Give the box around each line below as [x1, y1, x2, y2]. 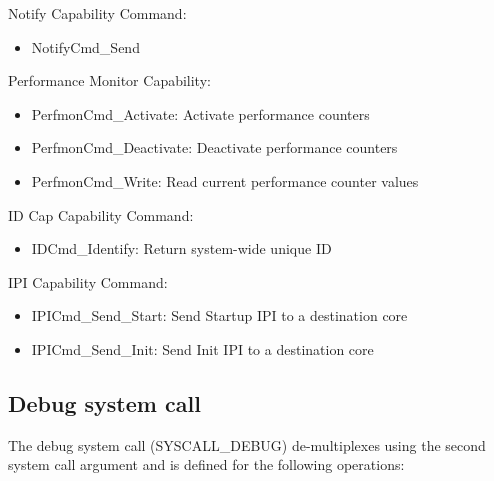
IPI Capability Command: [8, 271, 168, 292]
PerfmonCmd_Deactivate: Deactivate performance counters [31, 137, 398, 158]
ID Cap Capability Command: [8, 204, 194, 225]
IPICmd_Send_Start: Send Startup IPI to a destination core [31, 305, 408, 326]
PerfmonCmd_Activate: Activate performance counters [31, 103, 370, 124]
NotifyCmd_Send [31, 36, 140, 57]
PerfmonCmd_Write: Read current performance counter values [31, 170, 419, 191]
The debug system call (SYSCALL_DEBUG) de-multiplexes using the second [8, 434, 486, 455]
